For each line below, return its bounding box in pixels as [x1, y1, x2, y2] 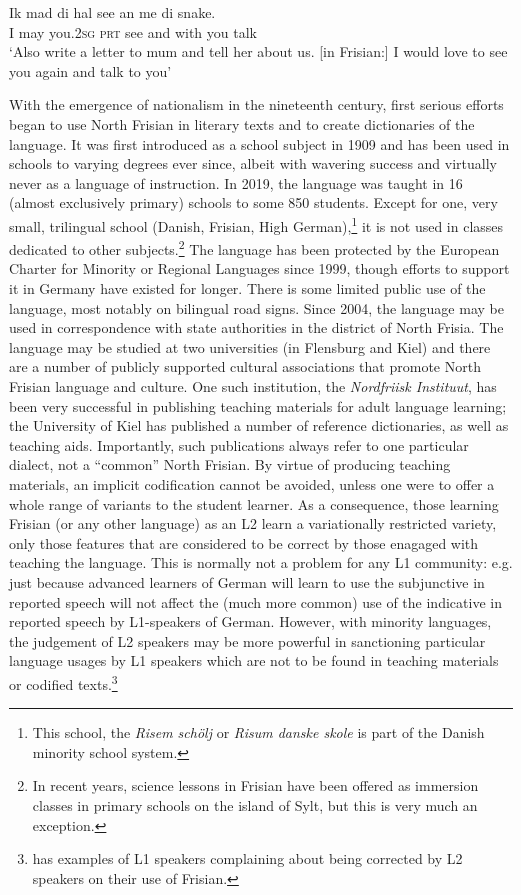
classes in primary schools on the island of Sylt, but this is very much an [32, 794, 478, 815]
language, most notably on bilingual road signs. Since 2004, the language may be [9, 297, 504, 318]
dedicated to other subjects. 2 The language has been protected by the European [9, 236, 500, 259]
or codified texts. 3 [9, 670, 118, 694]
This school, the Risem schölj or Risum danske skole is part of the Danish [32, 722, 485, 743]
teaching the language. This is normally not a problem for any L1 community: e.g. [9, 552, 513, 573]
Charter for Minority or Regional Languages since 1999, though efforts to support [9, 258, 510, 279]
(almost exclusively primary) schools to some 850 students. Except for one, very [9, 192, 498, 213]
